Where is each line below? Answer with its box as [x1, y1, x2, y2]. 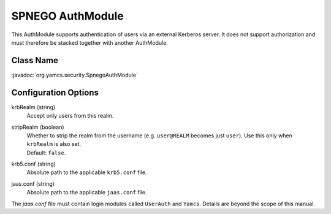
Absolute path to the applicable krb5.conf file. [26, 169, 147, 176]
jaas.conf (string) [11, 180, 55, 187]
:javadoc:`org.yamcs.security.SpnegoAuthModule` [11, 71, 138, 78]
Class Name [11, 55, 58, 66]
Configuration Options [11, 87, 99, 97]
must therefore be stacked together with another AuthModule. [11, 39, 169, 46]
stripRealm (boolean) [11, 123, 64, 131]
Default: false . [26, 149, 66, 156]
